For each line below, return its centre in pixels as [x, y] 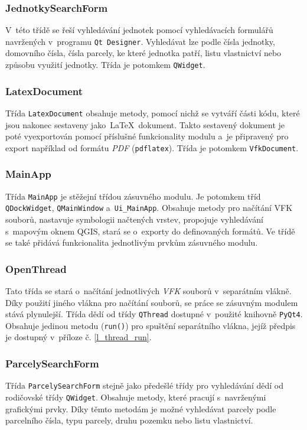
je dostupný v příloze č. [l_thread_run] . [79, 337]
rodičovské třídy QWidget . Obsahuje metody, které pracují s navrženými [136, 397]
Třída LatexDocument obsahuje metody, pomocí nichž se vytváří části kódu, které [153, 113]
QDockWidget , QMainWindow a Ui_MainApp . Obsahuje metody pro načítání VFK [149, 208]
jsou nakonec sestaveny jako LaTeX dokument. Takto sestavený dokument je [145, 124]
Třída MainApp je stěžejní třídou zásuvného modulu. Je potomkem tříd [133, 196]
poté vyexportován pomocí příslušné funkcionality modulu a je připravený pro [147, 136]
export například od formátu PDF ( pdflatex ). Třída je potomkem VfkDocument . [152, 147]
